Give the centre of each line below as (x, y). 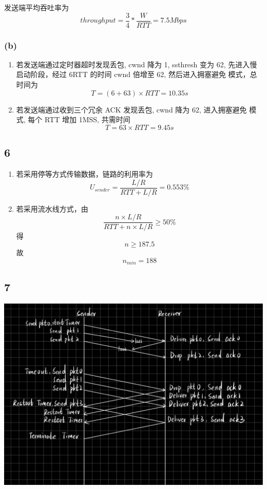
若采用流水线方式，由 (52, 208)
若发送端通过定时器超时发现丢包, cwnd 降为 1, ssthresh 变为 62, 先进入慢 (137, 64)
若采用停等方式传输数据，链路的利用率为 (84, 174)
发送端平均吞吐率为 (36, 7)
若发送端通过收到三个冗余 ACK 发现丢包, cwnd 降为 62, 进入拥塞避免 (131, 109)
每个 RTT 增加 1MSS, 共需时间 (79, 119)
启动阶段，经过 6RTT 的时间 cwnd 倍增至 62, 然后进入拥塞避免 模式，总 (137, 74)
